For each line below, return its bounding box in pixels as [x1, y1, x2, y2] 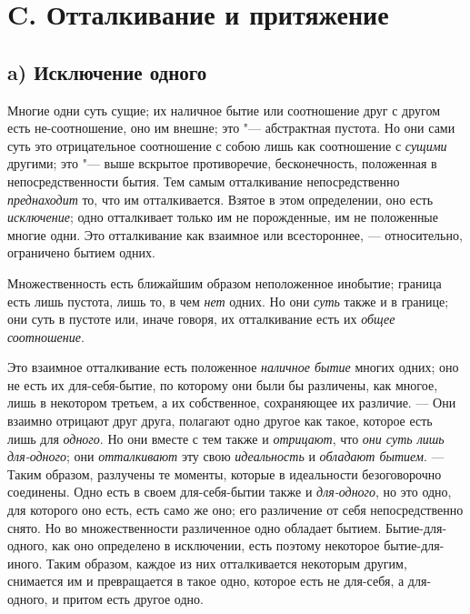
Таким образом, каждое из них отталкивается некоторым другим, [45, 553, 407, 572]
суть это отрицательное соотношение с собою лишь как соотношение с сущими [7, 136, 447, 155]
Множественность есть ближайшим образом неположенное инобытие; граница [7, 273, 442, 292]
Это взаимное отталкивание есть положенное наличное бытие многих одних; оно [7, 357, 459, 377]
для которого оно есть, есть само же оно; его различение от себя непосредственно [7, 500, 464, 519]
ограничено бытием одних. [7, 243, 155, 262]
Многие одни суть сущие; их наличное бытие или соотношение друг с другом [7, 100, 441, 119]
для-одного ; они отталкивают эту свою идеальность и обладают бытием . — [7, 447, 445, 466]
